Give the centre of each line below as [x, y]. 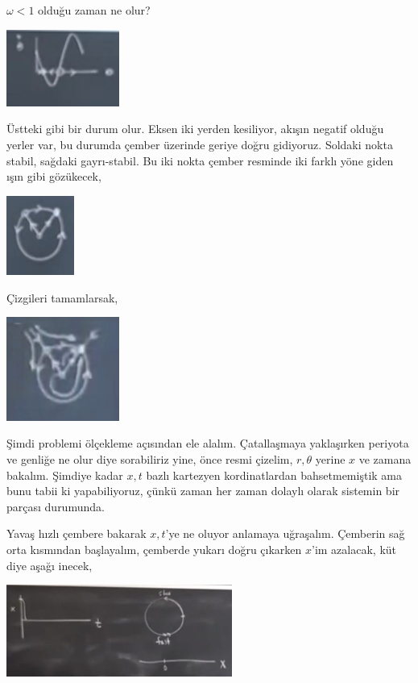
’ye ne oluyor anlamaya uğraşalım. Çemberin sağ [285, 533]
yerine [330, 459]
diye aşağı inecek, [50, 565]
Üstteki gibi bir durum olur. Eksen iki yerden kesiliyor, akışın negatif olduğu [195, 129]
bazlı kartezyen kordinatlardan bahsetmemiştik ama [274, 475]
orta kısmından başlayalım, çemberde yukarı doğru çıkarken [154, 549]
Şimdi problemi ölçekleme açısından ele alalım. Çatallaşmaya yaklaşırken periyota [208, 443]
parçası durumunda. [56, 506]
